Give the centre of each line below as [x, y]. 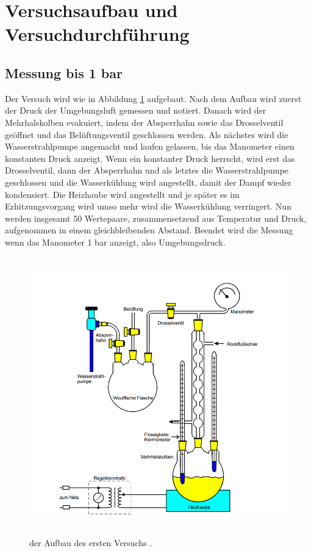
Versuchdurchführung [97, 34]
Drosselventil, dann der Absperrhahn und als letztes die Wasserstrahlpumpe [147, 170]
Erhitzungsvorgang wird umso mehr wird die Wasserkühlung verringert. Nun [148, 206]
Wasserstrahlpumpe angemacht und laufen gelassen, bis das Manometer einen [150, 146]
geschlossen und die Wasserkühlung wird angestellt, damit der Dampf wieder [148, 182]
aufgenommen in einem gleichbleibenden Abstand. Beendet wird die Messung [149, 230]
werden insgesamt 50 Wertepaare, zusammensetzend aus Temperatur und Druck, [156, 218]
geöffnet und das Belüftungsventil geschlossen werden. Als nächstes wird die [147, 134]
